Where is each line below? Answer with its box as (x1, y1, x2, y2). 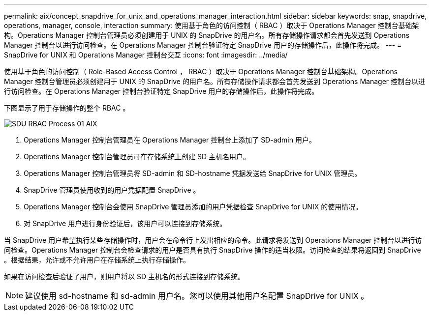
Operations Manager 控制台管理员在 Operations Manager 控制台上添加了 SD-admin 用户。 (24, 136, 316, 144)
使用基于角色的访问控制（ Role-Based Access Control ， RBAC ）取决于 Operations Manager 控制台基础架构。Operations (4, 67, 398, 76)
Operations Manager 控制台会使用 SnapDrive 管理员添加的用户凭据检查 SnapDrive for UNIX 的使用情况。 (24, 202, 363, 211)
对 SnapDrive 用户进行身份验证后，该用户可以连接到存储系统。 (24, 219, 227, 228)
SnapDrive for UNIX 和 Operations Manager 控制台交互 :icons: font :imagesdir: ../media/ (4, 51, 288, 59)
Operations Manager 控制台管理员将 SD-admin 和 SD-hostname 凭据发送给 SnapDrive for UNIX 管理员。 (24, 169, 362, 177)
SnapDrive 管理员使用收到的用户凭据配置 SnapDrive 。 (24, 186, 200, 194)
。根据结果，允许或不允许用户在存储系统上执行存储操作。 (4, 256, 190, 264)
